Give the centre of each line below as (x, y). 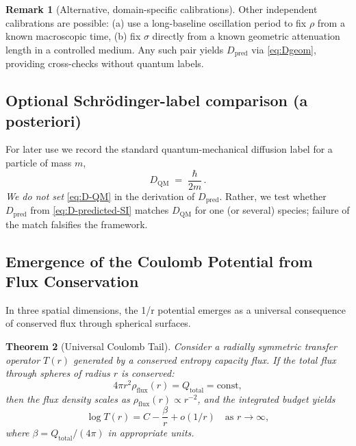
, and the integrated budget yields (266, 398)
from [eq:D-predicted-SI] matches (100, 210)
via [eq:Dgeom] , (284, 49)
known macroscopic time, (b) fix (73, 36)
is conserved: (148, 373)
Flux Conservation (72, 281)
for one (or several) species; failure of (272, 210)
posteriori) (43, 120)
